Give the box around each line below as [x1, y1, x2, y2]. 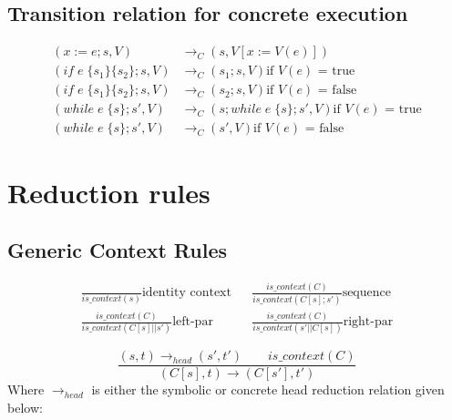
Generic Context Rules [7, 236, 228, 264]
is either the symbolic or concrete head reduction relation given [91, 380, 445, 399]
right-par [343, 315, 394, 329]
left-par [172, 315, 213, 329]
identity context [141, 286, 231, 300]
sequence [342, 286, 391, 300]
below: [7, 398, 43, 417]
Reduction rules [7, 173, 211, 210]
